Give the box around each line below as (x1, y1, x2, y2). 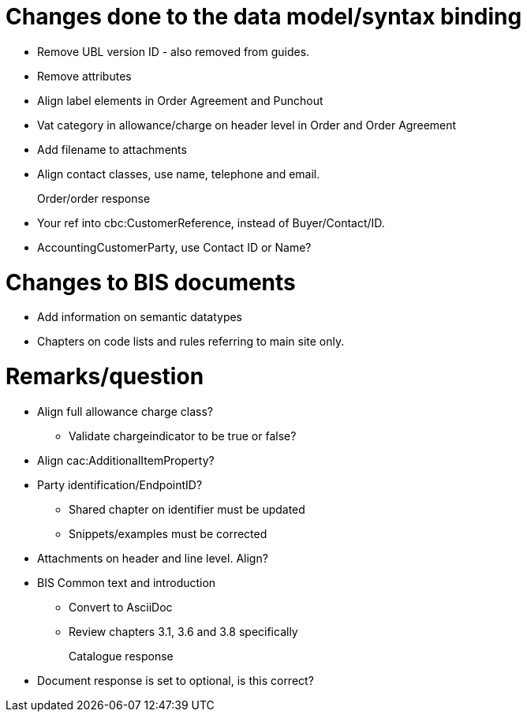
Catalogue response (69, 649, 174, 663)
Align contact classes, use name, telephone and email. (37, 166, 320, 181)
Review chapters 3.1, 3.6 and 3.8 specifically (69, 624, 298, 638)
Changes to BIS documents (6, 268, 296, 296)
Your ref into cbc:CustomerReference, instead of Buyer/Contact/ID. (37, 215, 385, 230)
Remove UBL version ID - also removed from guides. (37, 44, 310, 58)
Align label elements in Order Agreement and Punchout (37, 93, 323, 107)
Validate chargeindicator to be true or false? (69, 428, 297, 443)
